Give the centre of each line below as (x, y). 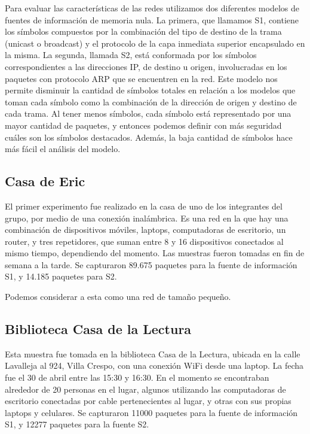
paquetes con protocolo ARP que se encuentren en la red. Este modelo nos (141, 78)
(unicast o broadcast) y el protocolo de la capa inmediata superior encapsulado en (155, 43)
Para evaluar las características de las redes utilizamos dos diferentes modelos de (152, 8)
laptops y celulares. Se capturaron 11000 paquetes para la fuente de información (151, 412)
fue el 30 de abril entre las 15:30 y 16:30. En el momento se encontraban (137, 377)
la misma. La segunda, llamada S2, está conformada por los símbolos (131, 55)
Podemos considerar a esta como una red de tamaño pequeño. (118, 297)
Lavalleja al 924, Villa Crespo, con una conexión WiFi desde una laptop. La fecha (154, 365)
